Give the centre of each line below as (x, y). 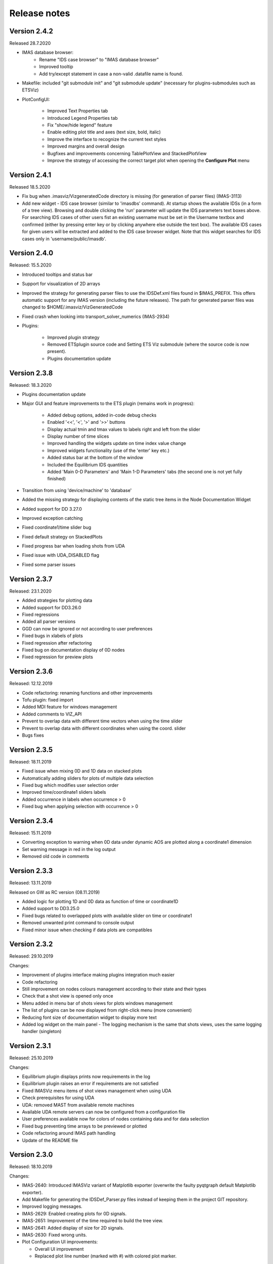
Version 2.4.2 (31, 31)
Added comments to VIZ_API (52, 714)
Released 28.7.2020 (30, 43)
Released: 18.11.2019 (30, 761)
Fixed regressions (40, 614)
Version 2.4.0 (31, 253)
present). (57, 351)
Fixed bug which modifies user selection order (70, 785)
